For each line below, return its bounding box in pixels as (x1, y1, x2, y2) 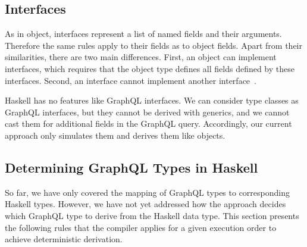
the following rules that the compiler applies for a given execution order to (5, 221, 277, 233)
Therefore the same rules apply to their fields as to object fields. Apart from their (5, 39, 302, 51)
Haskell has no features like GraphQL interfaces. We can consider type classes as (5, 94, 299, 107)
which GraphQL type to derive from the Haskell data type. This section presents (5, 209, 299, 221)
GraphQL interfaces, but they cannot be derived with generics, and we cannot (5, 105, 290, 118)
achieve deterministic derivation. (5, 233, 123, 245)
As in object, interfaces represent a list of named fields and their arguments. (5, 27, 282, 40)
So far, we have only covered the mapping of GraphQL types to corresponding (5, 186, 290, 198)
